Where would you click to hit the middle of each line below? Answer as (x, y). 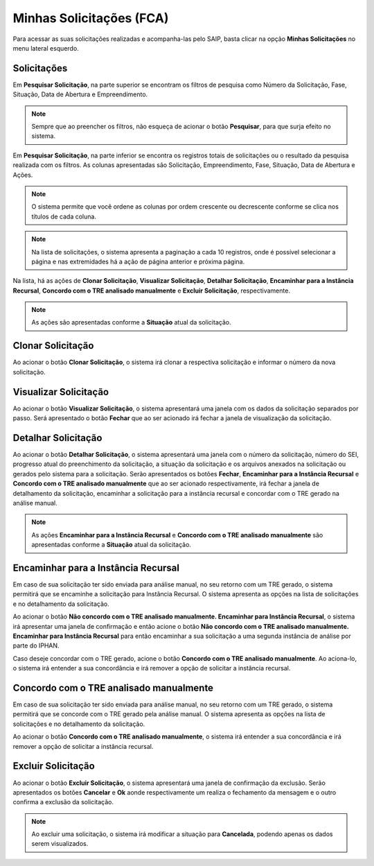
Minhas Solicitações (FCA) (91, 18)
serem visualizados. (60, 844)
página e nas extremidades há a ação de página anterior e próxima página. (138, 261)
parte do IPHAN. (36, 646)
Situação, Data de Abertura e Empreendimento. (80, 94)
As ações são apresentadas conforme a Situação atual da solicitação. (131, 322)
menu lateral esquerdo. (46, 48)
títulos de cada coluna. (64, 216)
